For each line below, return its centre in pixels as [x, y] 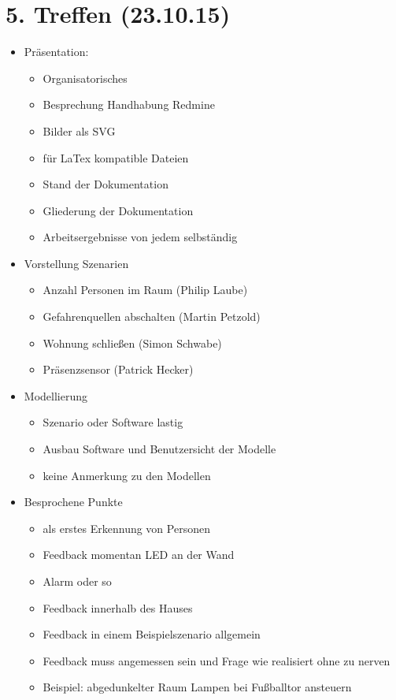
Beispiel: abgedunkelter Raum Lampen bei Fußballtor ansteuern [197, 687]
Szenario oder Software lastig [113, 422]
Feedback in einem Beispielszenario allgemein [152, 634]
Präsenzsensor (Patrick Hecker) [118, 369]
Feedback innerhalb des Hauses [118, 607]
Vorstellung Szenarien [76, 263]
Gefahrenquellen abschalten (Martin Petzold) [152, 316]
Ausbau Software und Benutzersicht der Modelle [159, 449]
